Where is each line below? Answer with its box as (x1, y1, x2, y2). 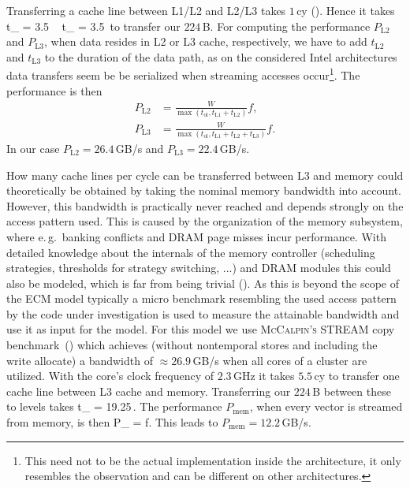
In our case (6, 140, 60, 156)
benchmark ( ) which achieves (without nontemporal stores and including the (6, 337, 378, 353)
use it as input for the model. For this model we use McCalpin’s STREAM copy (6, 321, 395, 337)
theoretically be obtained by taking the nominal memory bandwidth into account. (6, 182, 402, 199)
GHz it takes (233, 367, 295, 384)
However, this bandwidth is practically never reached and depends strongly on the (6, 197, 404, 214)
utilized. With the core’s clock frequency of (6, 367, 214, 384)
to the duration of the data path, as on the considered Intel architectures (44, 48, 397, 65)
